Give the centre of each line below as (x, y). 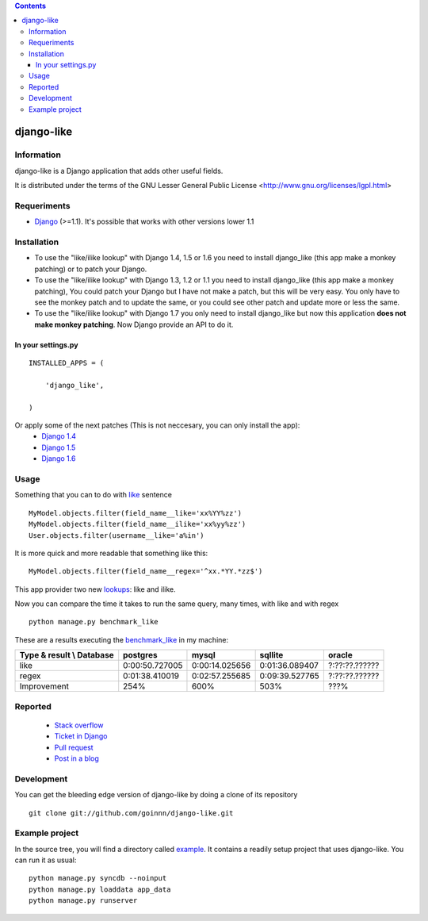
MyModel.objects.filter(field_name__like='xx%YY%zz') (135, 513)
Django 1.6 (59, 459)
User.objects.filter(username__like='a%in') (117, 535)
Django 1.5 (59, 447)
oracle (340, 655)
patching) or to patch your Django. (91, 269)
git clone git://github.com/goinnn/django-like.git (131, 813)
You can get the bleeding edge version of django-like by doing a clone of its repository (156, 795)
